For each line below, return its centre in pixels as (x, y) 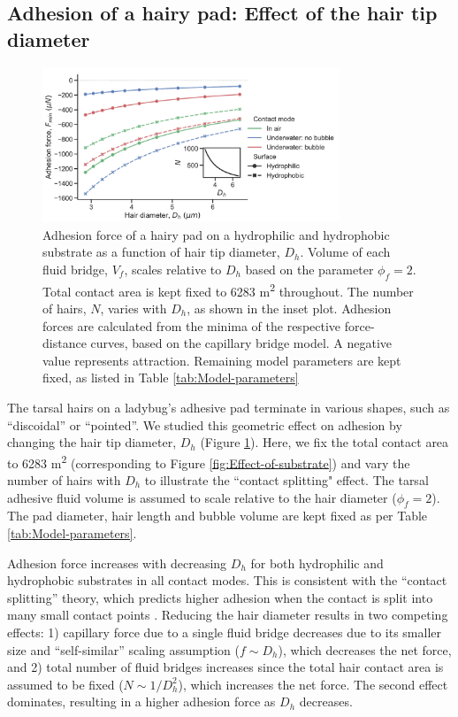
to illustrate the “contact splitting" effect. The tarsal (286, 479)
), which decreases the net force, (365, 649)
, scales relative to (173, 269)
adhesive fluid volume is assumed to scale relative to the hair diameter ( (202, 497)
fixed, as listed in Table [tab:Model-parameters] (171, 378)
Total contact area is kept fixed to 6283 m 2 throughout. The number (228, 289)
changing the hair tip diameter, (92, 442)
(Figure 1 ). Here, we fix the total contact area (324, 442)
